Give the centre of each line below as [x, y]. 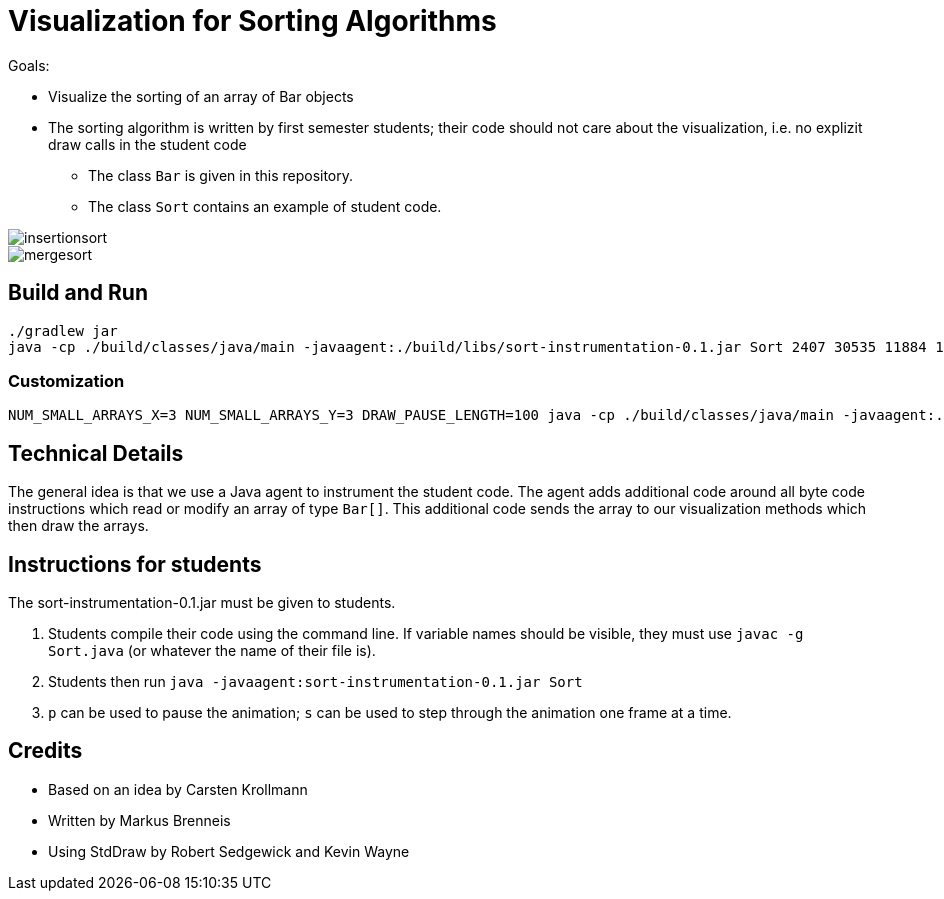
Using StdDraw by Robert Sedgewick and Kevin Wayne [229, 851]
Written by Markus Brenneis [139, 820]
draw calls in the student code [147, 144]
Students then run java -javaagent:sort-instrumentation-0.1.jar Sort [315, 682]
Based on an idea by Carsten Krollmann [178, 789]
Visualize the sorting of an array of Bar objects [201, 96]
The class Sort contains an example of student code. [265, 206]
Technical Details [96, 453]
